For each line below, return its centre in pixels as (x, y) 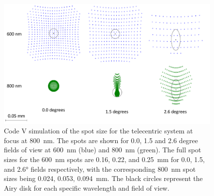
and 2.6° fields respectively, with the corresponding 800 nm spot (100, 169)
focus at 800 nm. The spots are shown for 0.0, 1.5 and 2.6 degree (101, 140)
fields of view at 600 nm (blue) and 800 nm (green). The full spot (103, 150)
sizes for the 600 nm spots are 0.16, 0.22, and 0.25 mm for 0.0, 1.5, (105, 159)
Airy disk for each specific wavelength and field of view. (87, 188)
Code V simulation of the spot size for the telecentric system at (98, 131)
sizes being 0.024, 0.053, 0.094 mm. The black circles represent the (103, 178)
